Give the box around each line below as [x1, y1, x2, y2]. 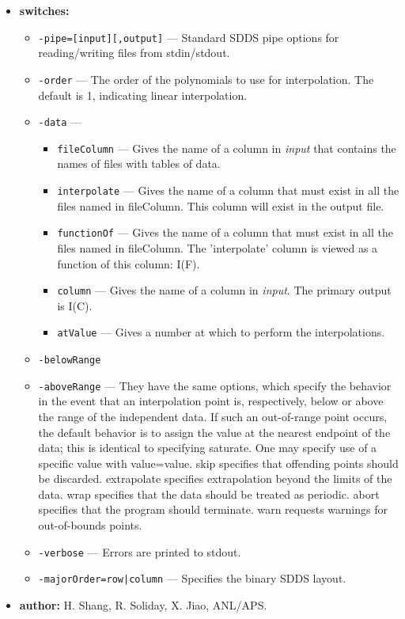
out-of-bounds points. [38, 517, 142, 534]
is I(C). [57, 297, 93, 313]
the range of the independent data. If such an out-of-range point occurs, [38, 408, 388, 424]
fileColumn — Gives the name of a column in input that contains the [57, 139, 396, 156]
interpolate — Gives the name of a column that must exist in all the [57, 182, 399, 198]
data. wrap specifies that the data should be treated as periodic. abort [38, 485, 380, 502]
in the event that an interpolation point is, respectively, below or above [38, 393, 384, 409]
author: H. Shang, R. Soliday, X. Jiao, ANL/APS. [19, 596, 267, 613]
